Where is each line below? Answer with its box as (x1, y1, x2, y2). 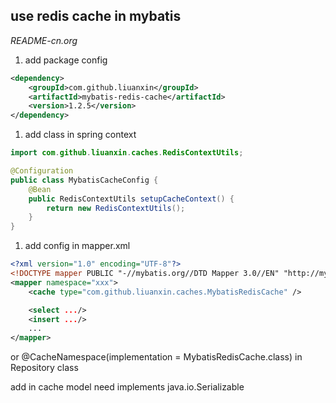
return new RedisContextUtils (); (46, 203, 186, 213)
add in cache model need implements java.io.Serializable (10, 381, 245, 393)
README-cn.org (10, 34, 78, 46)
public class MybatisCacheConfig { (10, 175, 159, 185)
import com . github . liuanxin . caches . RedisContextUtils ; (10, 148, 244, 158)
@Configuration (10, 166, 74, 176)
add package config (24, 54, 108, 66)
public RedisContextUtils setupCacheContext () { (28, 194, 235, 204)
